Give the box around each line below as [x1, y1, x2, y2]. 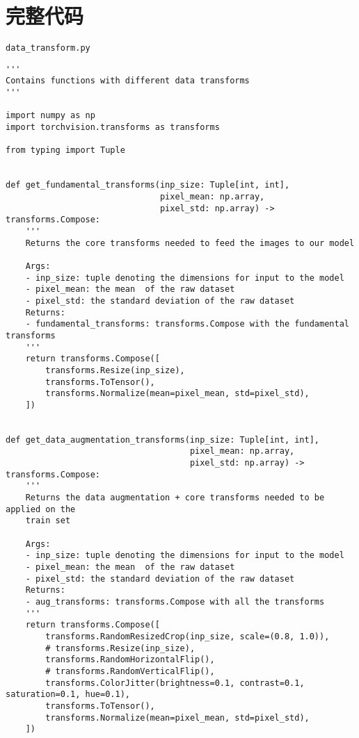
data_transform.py [6, 43, 90, 54]
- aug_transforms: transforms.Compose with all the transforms [25, 596, 325, 607]
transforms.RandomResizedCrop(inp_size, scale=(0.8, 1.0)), [45, 631, 330, 641]
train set [25, 516, 71, 526]
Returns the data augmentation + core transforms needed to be [25, 493, 325, 503]
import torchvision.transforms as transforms [6, 122, 220, 133]
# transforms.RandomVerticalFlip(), [45, 666, 215, 676]
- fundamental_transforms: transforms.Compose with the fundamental [25, 319, 349, 329]
